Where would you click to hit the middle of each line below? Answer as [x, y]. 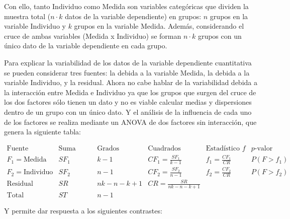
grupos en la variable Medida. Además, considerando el [159, 26]
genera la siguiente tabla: [42, 132]
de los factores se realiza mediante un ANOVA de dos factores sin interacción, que [130, 122]
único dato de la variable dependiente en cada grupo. [86, 46]
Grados [108, 148]
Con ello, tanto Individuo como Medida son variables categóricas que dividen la [126, 6]
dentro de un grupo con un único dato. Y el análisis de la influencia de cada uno [128, 112]
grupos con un [220, 35]
